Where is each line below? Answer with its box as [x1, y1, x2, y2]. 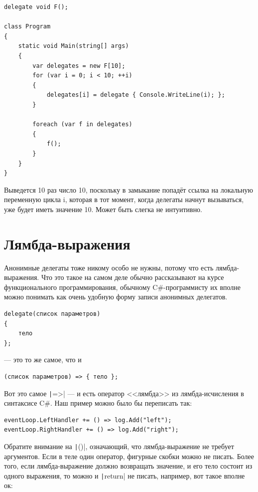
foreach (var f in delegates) [32, 121, 132, 128]
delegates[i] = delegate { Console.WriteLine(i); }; [46, 91, 225, 99]
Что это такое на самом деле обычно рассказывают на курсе [41, 272, 224, 282]
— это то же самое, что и [4, 354, 82, 365]
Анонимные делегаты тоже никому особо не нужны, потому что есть [4, 262, 214, 272]
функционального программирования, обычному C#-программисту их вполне [4, 281, 241, 292]
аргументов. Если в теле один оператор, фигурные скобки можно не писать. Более [4, 451, 254, 461]
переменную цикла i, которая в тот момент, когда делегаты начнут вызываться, [4, 194, 244, 205]
